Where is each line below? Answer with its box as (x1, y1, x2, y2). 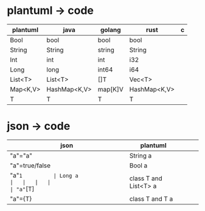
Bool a (129, 161, 148, 170)
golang (100, 25, 121, 34)
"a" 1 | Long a (10, 171, 78, 179)
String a (129, 151, 152, 159)
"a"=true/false (10, 161, 51, 170)
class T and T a (129, 195, 173, 203)
